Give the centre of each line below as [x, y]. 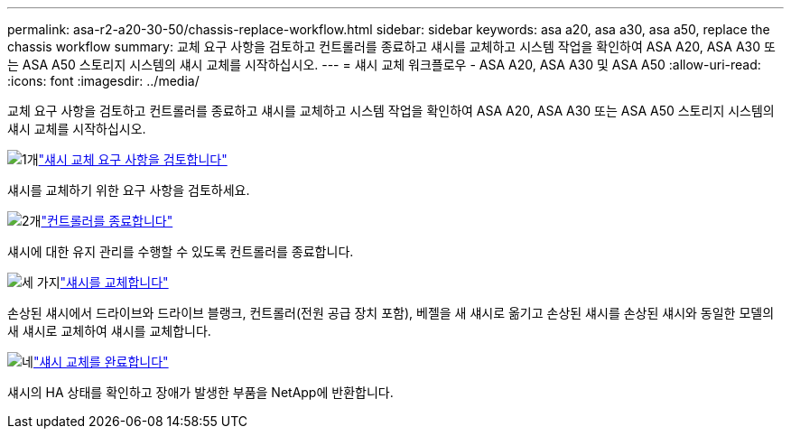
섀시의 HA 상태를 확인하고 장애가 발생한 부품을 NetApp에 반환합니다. [200, 392]
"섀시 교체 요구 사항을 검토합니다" [133, 159]
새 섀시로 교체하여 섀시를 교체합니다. [109, 331]
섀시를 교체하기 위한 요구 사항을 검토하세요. [129, 190]
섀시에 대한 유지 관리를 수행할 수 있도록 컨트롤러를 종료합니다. [181, 251]
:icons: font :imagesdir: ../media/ [103, 81]
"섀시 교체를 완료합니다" [101, 362]
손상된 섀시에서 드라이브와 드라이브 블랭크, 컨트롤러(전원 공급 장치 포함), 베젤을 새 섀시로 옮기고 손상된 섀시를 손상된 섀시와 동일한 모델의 [391, 313]
